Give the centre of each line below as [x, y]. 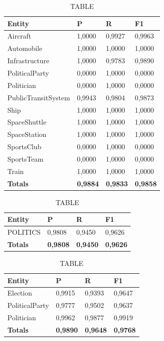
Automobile [25, 48]
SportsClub [24, 147]
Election [20, 293]
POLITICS [24, 232]
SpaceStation [27, 134]
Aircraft [19, 36]
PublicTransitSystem [39, 97]
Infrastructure [28, 61]
